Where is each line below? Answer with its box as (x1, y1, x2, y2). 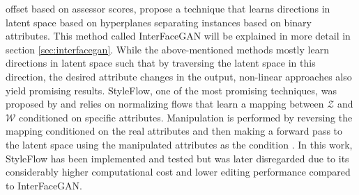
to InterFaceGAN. (6, 178, 82, 192)
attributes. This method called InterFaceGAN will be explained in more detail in (6, 28, 351, 43)
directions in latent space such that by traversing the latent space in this (6, 56, 316, 70)
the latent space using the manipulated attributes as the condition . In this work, (6, 137, 353, 151)
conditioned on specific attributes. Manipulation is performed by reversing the (19, 110, 353, 124)
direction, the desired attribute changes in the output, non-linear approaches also (6, 69, 352, 83)
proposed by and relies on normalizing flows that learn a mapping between (6, 96, 324, 111)
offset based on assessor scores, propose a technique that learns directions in (6, 1, 330, 15)
